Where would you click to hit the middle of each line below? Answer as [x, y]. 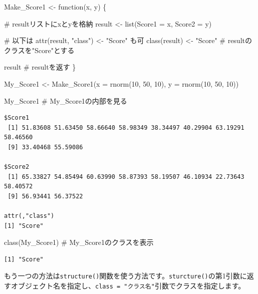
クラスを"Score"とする [39, 50]
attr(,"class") [29, 216]
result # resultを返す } [40, 67]
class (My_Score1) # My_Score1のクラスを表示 [79, 242]
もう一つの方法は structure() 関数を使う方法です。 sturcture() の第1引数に [125, 276]
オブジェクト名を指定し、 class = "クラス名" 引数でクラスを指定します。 [128, 286]
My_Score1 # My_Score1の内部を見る [66, 100]
